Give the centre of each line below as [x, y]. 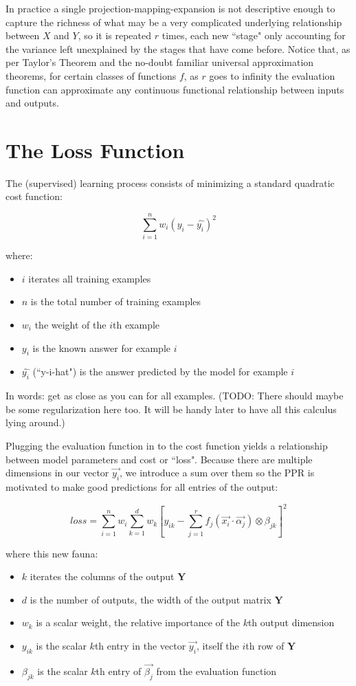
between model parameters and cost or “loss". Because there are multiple [159, 459]
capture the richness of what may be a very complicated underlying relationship [174, 22]
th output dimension [291, 622]
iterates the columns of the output [102, 576]
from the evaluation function [216, 671]
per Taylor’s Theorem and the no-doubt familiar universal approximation [160, 62]
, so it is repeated [115, 35]
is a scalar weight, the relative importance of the [138, 622]
